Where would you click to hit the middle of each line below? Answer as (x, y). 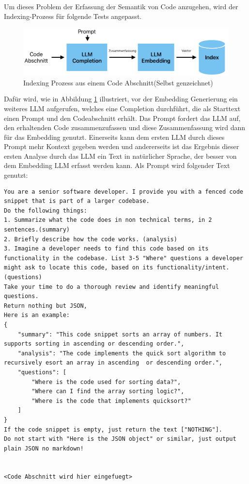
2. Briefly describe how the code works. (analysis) (91, 239)
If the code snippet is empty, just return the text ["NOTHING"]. (113, 429)
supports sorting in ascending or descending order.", (94, 344)
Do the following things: (46, 210)
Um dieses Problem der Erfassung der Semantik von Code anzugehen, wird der (121, 6)
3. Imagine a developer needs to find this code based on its (106, 249)
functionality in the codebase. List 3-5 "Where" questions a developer (124, 258)
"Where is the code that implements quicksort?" (111, 401)
